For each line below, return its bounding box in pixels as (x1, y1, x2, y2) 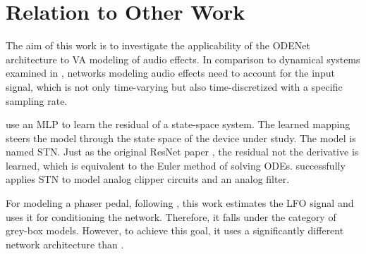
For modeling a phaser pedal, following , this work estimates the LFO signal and (6, 196, 354, 210)
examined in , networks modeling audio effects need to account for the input (6, 65, 335, 80)
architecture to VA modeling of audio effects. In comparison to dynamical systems (6, 51, 360, 66)
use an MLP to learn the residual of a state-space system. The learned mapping (6, 117, 350, 132)
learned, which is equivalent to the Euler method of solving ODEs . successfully (6, 158, 346, 172)
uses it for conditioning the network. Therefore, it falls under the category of (6, 209, 336, 224)
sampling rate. (6, 93, 68, 108)
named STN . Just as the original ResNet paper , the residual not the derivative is (6, 144, 359, 159)
